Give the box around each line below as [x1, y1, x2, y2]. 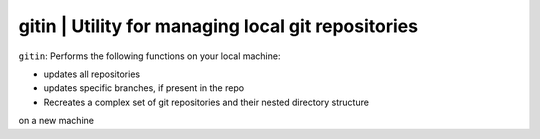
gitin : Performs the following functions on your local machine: [18, 50, 281, 62]
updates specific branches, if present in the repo [43, 82, 245, 94]
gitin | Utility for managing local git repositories [18, 15, 419, 37]
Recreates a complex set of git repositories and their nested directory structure [43, 96, 370, 108]
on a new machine [18, 115, 95, 127]
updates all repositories [43, 68, 140, 80]
